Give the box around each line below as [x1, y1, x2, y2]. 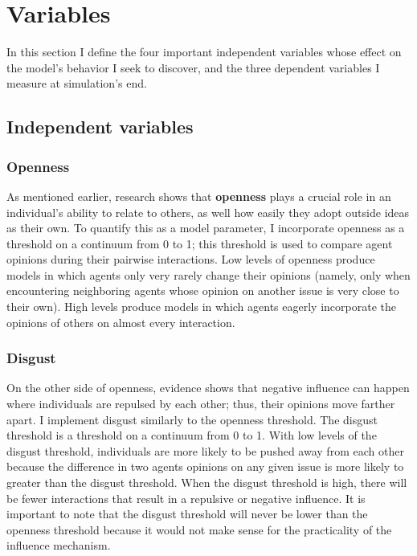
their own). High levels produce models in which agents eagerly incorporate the [6, 298, 396, 315]
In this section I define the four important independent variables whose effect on [6, 43, 402, 60]
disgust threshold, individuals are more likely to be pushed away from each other [6, 442, 404, 459]
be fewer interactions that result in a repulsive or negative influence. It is [6, 489, 366, 506]
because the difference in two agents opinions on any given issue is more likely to [6, 458, 404, 475]
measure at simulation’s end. [6, 75, 147, 92]
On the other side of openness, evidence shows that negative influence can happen [6, 379, 410, 396]
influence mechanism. [6, 537, 111, 554]
